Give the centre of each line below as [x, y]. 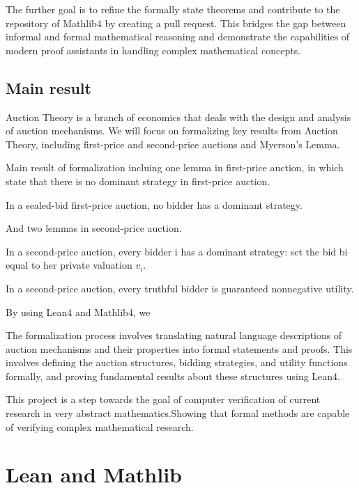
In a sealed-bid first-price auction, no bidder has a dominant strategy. [154, 204]
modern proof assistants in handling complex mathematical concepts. [153, 50]
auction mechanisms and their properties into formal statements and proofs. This [179, 348]
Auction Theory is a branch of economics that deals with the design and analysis [178, 117]
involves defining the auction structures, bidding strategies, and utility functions [177, 362]
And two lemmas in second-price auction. [94, 228]
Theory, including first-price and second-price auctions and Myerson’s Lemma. [173, 144]
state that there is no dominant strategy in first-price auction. [138, 181]
